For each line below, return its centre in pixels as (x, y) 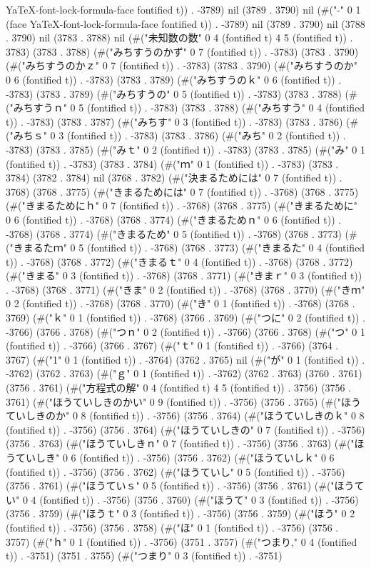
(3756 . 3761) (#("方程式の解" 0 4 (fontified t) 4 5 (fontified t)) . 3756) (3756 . (179, 388)
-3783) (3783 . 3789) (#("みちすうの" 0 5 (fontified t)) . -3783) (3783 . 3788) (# (182, 93)
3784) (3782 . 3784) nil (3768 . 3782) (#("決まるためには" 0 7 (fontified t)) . (174, 178)
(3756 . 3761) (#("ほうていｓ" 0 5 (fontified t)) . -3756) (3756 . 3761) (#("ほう (180, 485)
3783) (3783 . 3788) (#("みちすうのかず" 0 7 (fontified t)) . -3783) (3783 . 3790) (182, 51)
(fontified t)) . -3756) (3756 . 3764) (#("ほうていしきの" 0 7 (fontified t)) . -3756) (185, 429)
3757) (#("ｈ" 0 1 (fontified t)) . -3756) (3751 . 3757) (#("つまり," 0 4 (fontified (182, 541)
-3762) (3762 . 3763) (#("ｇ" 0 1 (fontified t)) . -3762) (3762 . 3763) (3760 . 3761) (184, 373)
